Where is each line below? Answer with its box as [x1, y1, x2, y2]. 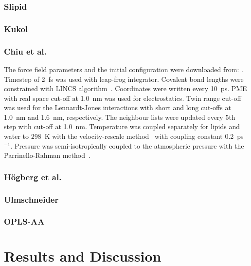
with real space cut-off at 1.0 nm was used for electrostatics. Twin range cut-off [4, 93, 241, 103]
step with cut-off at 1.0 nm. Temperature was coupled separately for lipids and [4, 121, 240, 132]
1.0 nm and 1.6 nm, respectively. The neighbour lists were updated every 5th [4, 112, 235, 122]
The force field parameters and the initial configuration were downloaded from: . [4, 64, 243, 74]
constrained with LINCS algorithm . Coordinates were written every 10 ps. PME [4, 83, 247, 94]
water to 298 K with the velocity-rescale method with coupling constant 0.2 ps [4, 131, 244, 141]
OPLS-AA [4, 215, 45, 228]
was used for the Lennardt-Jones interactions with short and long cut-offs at [4, 102, 231, 113]
